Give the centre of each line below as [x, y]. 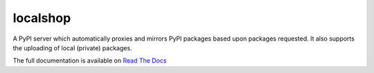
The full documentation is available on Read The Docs [90, 61]
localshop [42, 18]
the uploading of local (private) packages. [72, 48]
